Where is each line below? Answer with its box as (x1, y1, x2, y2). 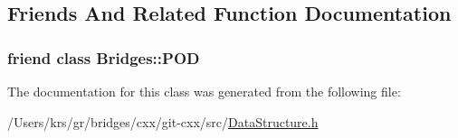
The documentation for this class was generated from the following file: (7, 82, 401, 100)
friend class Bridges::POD (7, 46, 200, 69)
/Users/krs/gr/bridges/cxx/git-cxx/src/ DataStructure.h (7, 112, 319, 131)
